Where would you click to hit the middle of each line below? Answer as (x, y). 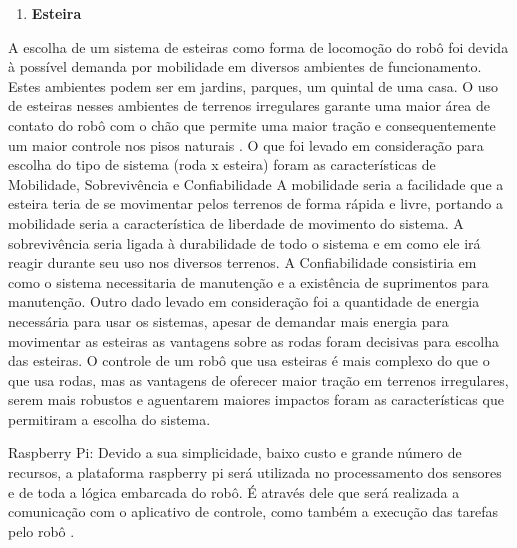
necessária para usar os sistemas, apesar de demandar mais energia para (228, 320)
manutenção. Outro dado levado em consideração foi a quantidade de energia (244, 301)
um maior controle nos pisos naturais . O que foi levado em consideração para (246, 144)
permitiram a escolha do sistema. (109, 418)
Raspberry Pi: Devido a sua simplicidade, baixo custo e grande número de (235, 452)
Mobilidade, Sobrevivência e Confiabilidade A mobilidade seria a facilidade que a (256, 183)
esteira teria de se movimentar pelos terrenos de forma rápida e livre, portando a (255, 203)
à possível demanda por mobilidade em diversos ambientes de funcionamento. (245, 66)
